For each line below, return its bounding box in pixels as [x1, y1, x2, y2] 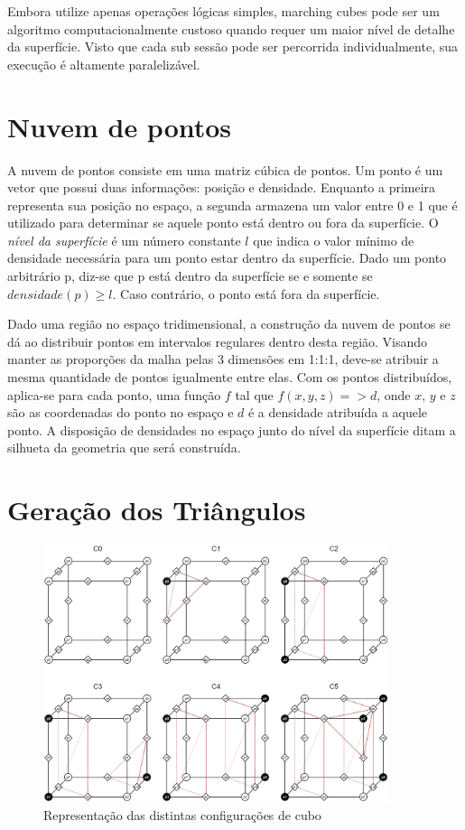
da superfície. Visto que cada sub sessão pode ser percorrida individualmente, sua [7, 37, 458, 56]
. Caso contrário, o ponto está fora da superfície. [112, 284, 380, 303]
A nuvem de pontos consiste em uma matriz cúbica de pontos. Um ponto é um [7, 160, 443, 179]
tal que [235, 385, 274, 404]
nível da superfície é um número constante [7, 230, 241, 249]
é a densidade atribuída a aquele [247, 403, 428, 422]
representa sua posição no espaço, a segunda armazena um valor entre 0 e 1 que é [7, 195, 458, 214]
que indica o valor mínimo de [253, 230, 414, 249]
